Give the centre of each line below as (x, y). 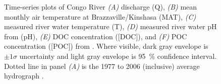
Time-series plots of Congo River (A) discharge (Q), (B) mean (101, 7)
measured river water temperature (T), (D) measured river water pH (111, 26)
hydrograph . (24, 76)
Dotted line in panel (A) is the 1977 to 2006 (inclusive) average (102, 66)
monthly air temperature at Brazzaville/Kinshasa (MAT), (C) (100, 16)
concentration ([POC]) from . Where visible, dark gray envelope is (106, 46)
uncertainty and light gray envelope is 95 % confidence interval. (118, 56)
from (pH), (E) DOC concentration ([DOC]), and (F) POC (96, 36)
